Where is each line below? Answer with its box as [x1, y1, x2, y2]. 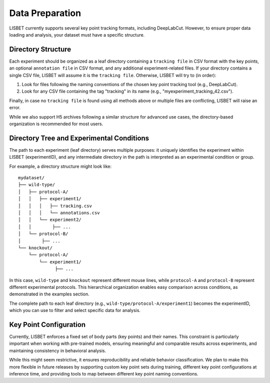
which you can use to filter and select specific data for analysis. [9, 307, 141, 313]
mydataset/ [18, 175, 45, 181]
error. [9, 105, 21, 111]
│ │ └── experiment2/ [18, 217, 82, 223]
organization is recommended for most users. [9, 121, 103, 127]
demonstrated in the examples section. [9, 291, 89, 297]
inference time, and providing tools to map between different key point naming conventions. [9, 370, 198, 376]
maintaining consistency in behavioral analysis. [9, 347, 106, 353]
